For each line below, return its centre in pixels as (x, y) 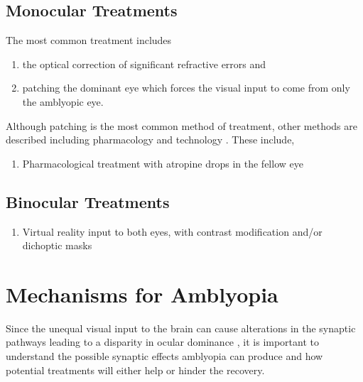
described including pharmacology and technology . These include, (150, 140)
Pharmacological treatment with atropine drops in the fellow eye (163, 163)
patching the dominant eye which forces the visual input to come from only (186, 88)
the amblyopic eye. (63, 101)
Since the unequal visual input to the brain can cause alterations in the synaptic (181, 328)
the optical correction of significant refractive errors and (144, 64)
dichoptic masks (57, 245)
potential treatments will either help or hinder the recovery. (135, 370)
